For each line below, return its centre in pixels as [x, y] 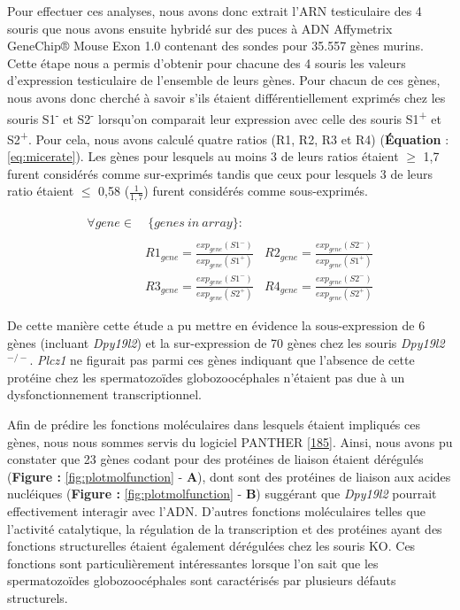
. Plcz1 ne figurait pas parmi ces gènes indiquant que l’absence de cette [222, 360]
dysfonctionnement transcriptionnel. [104, 394]
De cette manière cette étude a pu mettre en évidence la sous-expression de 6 [216, 325]
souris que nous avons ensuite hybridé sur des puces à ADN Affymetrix [200, 28]
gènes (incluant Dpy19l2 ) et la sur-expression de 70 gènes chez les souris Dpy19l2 [226, 342]
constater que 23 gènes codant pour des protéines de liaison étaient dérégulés [215, 459]
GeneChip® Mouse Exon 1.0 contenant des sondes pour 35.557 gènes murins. [215, 46]
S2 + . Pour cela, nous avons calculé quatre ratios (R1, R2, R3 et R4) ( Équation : [228, 137]
